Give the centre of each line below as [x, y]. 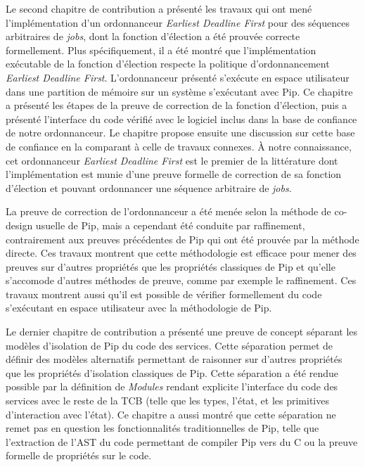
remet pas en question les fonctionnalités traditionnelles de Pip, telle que [162, 428]
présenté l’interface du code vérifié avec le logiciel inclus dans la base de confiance [181, 119]
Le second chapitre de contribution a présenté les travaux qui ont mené [159, 8]
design [19, 225]
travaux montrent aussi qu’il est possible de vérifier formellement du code [164, 294]
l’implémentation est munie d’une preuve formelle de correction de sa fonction [174, 174]
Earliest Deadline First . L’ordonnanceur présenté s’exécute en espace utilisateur [178, 77]
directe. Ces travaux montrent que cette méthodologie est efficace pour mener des [181, 253]
